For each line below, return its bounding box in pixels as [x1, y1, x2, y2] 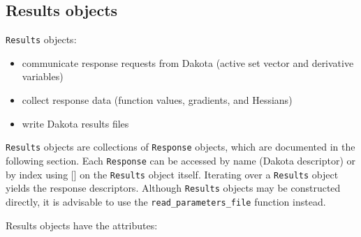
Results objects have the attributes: [6, 217, 158, 232]
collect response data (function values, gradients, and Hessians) [22, 93, 293, 107]
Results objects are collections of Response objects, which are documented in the [6, 139, 355, 154]
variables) [22, 69, 64, 84]
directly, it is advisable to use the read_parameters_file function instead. [6, 194, 326, 208]
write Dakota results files [22, 116, 129, 130]
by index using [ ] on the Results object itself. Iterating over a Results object [6, 167, 339, 181]
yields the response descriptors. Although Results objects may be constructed [6, 181, 341, 195]
